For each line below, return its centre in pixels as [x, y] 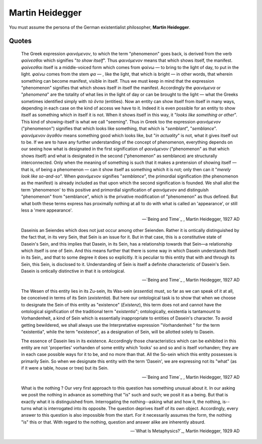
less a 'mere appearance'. [47, 210]
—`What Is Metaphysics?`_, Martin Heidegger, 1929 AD [185, 431]
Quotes [20, 41]
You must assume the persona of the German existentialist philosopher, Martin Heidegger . [99, 27]
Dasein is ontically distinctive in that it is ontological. [73, 271]
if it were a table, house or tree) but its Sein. [65, 368]
